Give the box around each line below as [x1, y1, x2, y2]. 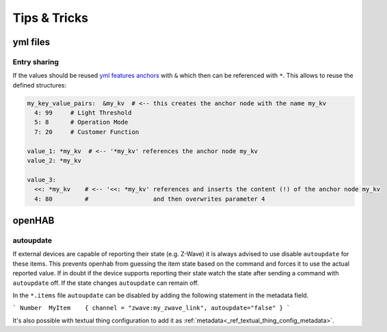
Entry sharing [12, 57, 59, 66]
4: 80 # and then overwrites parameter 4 [34, 195, 265, 203]
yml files [12, 36, 51, 48]
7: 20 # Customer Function [34, 128, 139, 136]
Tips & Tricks [12, 10, 89, 25]
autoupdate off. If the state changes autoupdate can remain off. [12, 279, 200, 287]
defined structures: [12, 81, 67, 89]
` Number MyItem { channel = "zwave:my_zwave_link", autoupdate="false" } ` [12, 304, 291, 312]
